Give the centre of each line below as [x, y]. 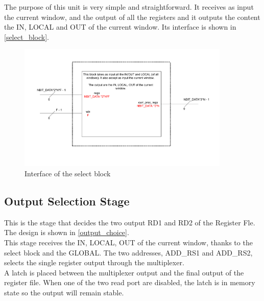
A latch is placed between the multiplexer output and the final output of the [124, 272]
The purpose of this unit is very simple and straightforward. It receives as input [129, 7]
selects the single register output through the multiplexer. [94, 262]
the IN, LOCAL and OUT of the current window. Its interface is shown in [120, 27]
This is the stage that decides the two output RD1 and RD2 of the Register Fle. [130, 222]
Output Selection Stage [67, 201]
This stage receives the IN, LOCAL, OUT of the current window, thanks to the [128, 242]
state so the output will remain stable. [64, 292]
